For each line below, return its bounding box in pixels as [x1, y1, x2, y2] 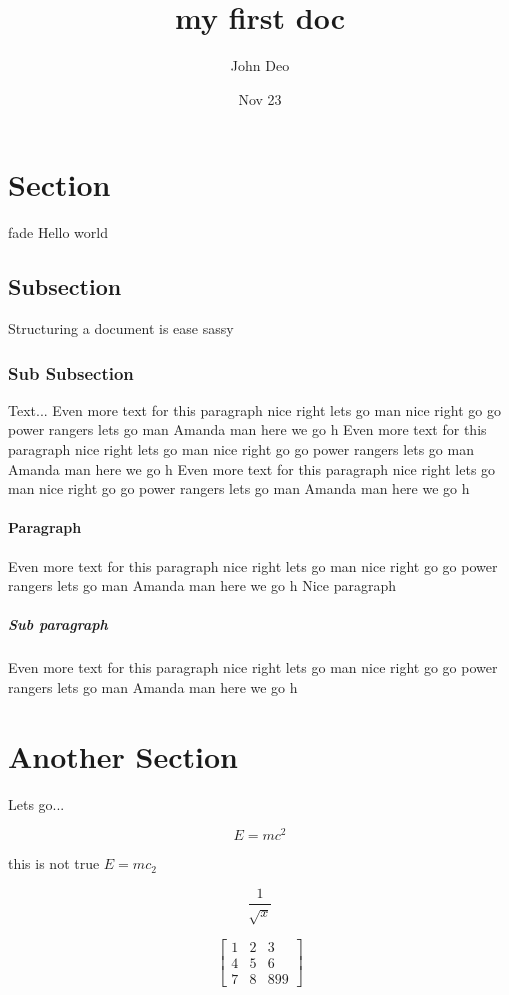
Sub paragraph [8, 614, 108, 635]
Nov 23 [238, 88, 282, 109]
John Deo [230, 55, 290, 76]
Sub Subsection [8, 360, 134, 385]
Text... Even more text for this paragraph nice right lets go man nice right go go [8, 399, 501, 420]
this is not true [8, 853, 100, 874]
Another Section [8, 735, 238, 776]
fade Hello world [8, 222, 108, 243]
